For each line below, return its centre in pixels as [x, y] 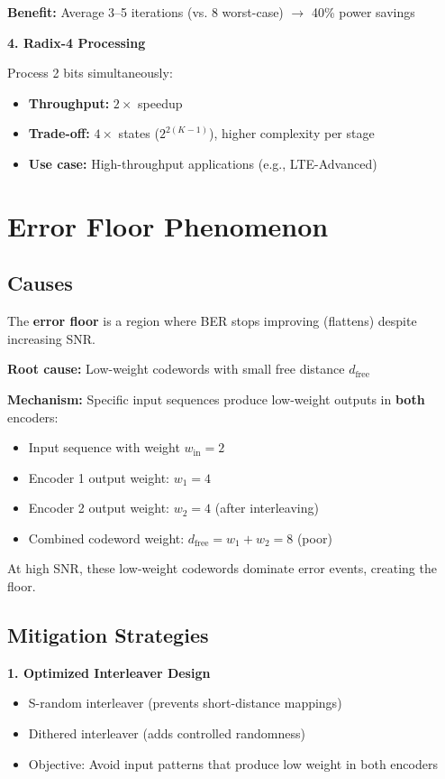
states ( [139, 133]
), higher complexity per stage [291, 133]
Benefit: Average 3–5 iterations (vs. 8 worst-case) [145, 12]
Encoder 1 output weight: [99, 477]
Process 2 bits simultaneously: [90, 73]
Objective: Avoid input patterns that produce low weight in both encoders [233, 763]
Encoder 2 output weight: [99, 508]
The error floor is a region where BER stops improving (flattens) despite [212, 321]
